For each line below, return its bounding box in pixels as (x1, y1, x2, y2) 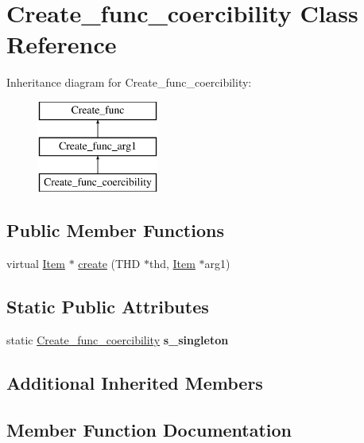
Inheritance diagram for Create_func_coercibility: (6, 74, 252, 91)
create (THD (78, 255, 141, 272)
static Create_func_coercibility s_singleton (6, 331, 229, 348)
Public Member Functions (6, 218, 224, 243)
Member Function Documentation (6, 417, 292, 441)
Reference (6, 28, 117, 60)
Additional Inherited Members (6, 370, 263, 394)
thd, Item (149, 255, 196, 272)
